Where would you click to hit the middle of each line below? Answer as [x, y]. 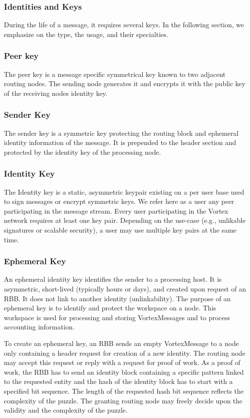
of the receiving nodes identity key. [56, 93]
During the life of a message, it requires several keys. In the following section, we [124, 25]
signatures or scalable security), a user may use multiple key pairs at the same [120, 230]
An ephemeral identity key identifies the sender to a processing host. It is [113, 279]
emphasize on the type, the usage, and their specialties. [86, 34]
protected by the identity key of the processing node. [83, 152]
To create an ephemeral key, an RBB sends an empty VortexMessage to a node [121, 343]
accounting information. [39, 327]
